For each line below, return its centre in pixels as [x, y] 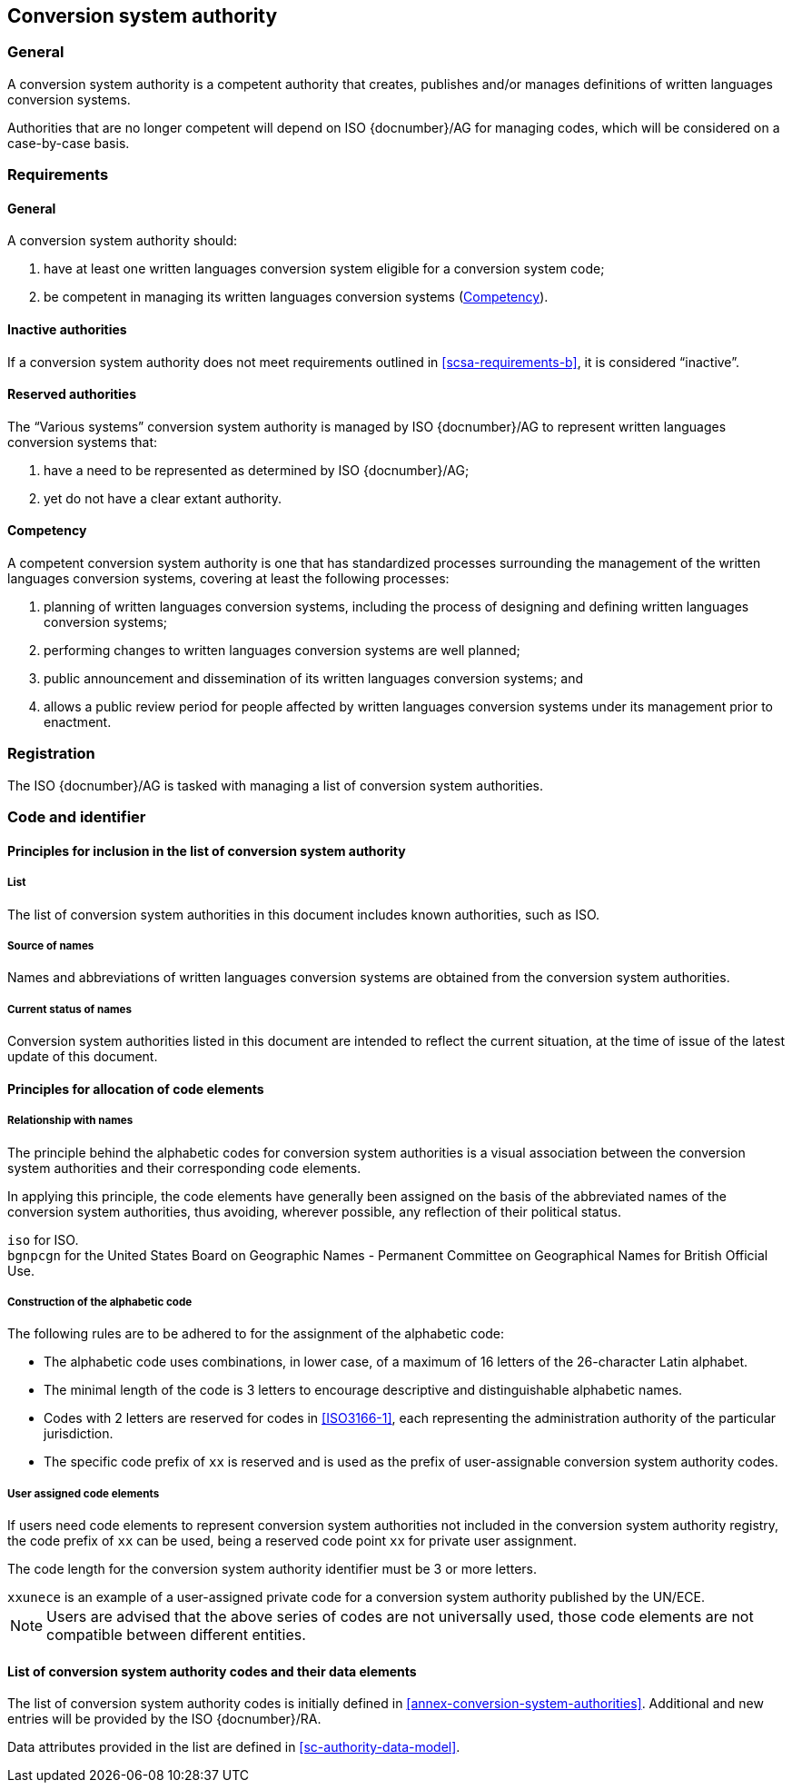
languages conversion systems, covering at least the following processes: [228, 579]
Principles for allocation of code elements [136, 1089]
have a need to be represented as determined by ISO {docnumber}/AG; [257, 470]
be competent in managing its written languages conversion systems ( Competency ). [296, 297]
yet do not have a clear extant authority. [163, 498]
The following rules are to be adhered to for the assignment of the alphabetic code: [256, 1334]
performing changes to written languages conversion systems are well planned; [282, 651]
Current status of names [69, 1009]
